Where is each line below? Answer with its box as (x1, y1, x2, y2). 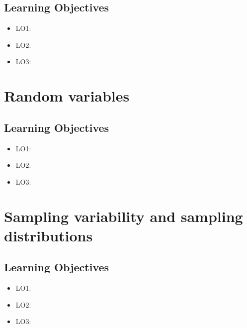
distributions (4, 225, 93, 245)
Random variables (4, 86, 130, 106)
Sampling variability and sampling (4, 206, 243, 226)
